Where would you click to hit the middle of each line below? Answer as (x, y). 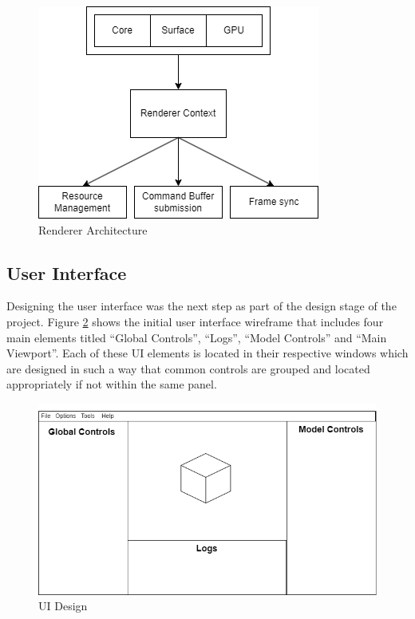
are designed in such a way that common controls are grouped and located (188, 368)
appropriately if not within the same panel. (112, 384)
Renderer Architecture (93, 229)
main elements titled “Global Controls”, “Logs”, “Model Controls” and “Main (197, 337)
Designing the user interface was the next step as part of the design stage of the (202, 306)
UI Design (63, 606)
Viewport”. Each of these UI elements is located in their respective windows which (207, 353)
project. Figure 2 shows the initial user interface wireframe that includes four (195, 321)
